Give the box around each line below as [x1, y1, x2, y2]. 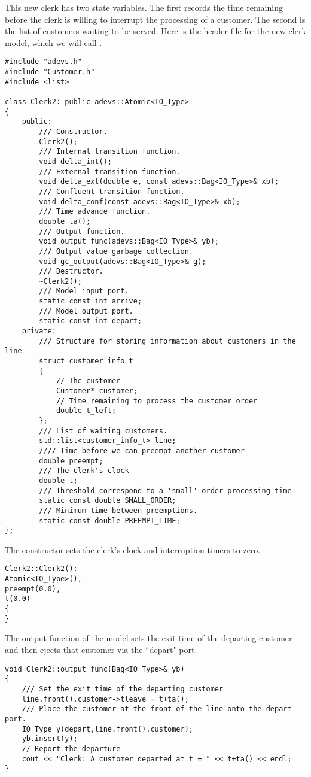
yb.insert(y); [22, 734, 78, 743]
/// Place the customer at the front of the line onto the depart [22, 705, 292, 714]
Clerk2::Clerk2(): [5, 564, 78, 573]
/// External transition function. [39, 167, 181, 176]
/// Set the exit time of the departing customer [22, 684, 224, 693]
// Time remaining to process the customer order [56, 396, 258, 405]
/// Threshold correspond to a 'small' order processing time [39, 486, 292, 495]
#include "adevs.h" [5, 57, 82, 66]
